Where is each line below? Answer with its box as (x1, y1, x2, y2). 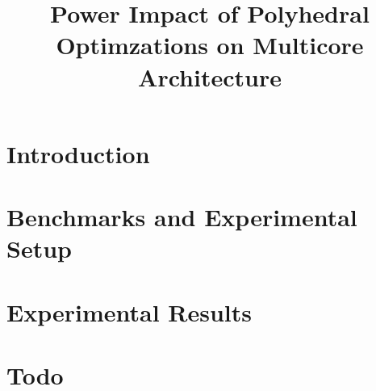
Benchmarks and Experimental (6, 200, 357, 233)
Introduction (6, 137, 150, 170)
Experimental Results (6, 295, 252, 328)
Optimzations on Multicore (56, 28, 364, 61)
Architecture (138, 60, 282, 93)
